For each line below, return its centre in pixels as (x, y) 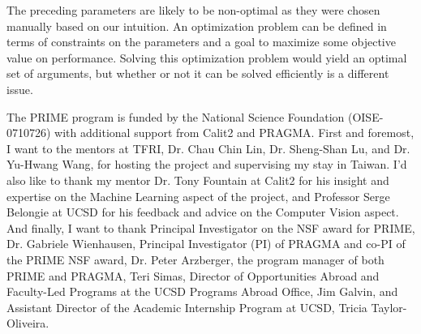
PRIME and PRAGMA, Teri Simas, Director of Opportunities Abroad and (193, 275)
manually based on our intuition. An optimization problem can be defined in (197, 26)
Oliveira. (28, 323)
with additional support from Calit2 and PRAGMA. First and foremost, (234, 133)
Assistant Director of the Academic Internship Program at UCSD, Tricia (187, 307)
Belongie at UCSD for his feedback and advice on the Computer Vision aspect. (203, 212)
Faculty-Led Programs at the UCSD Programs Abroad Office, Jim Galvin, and (202, 291)
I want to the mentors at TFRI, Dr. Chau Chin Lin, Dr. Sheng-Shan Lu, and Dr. (208, 148)
